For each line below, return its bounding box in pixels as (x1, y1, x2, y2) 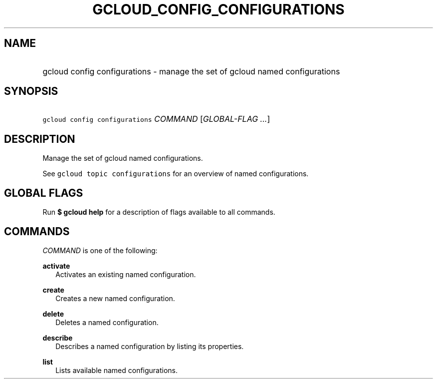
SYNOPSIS (4, 85, 58, 98)
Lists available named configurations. (55, 366, 178, 375)
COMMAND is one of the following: (42, 246, 158, 255)
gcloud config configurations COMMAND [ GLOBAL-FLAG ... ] (42, 114, 270, 124)
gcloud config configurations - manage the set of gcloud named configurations (42, 66, 340, 76)
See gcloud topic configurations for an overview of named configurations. (42, 169, 309, 178)
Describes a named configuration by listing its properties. (55, 342, 244, 351)
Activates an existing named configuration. (55, 270, 196, 279)
